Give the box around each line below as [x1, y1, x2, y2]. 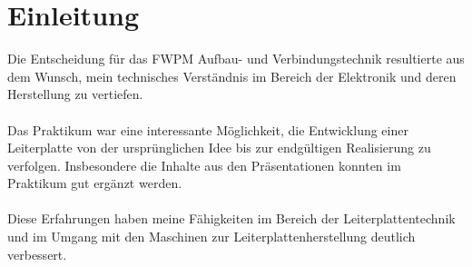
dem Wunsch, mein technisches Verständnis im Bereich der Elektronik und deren [7, 66, 457, 85]
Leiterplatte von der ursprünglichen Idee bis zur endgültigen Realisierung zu [7, 138, 431, 157]
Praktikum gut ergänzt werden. [7, 173, 182, 193]
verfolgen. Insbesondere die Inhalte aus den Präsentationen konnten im [7, 155, 401, 174]
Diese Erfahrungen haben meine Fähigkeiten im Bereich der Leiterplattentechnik [7, 209, 456, 228]
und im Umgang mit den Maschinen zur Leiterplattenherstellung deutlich [7, 227, 416, 246]
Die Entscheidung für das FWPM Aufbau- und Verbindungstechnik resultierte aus [7, 49, 465, 68]
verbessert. [7, 244, 67, 263]
